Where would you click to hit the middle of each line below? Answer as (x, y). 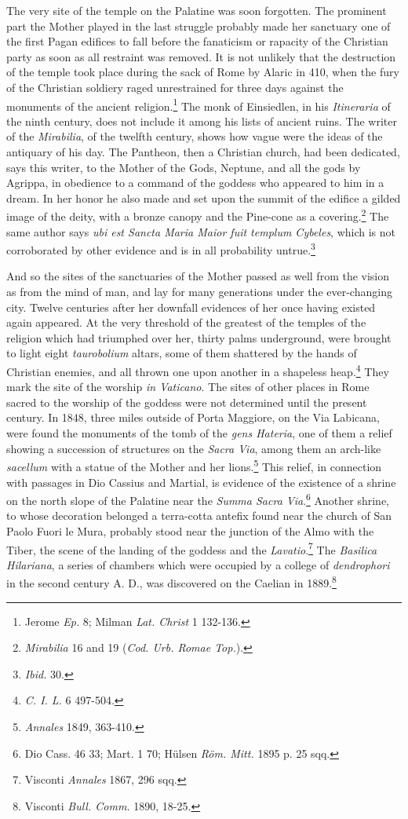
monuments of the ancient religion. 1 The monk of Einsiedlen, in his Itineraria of (199, 104)
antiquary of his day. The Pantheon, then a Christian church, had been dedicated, (203, 152)
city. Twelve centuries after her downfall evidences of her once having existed (191, 307)
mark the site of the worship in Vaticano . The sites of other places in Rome (188, 387)
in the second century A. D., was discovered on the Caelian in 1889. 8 (171, 582)
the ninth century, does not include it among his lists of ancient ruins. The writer (202, 121)
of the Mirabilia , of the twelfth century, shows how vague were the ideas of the (195, 136)
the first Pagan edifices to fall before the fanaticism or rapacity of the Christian (197, 41)
